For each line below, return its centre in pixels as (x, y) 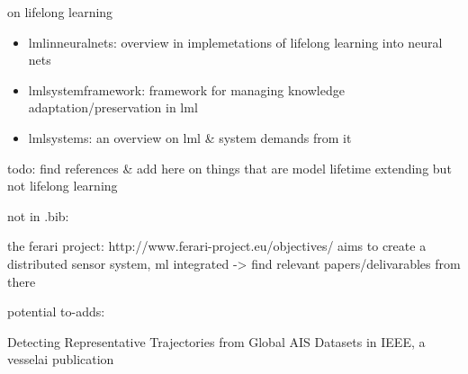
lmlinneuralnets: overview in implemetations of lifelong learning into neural (235, 42)
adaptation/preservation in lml (113, 107)
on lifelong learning (60, 12)
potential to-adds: (56, 312)
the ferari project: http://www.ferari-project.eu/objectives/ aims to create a (217, 246)
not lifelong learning (63, 186)
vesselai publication (61, 359)
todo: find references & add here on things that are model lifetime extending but (229, 168)
